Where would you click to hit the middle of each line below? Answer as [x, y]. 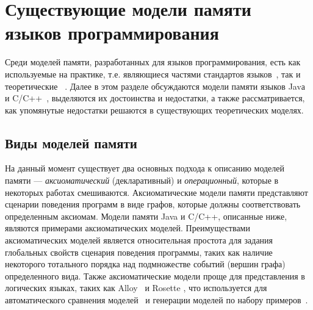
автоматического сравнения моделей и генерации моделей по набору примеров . [156, 300]
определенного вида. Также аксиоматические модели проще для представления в [155, 276]
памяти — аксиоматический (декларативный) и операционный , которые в [142, 180]
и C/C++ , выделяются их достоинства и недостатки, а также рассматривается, [155, 98]
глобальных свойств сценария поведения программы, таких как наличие [139, 252]
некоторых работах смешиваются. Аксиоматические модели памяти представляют [156, 192]
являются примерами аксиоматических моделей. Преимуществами [128, 228]
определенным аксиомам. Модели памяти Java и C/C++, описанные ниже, [146, 216]
